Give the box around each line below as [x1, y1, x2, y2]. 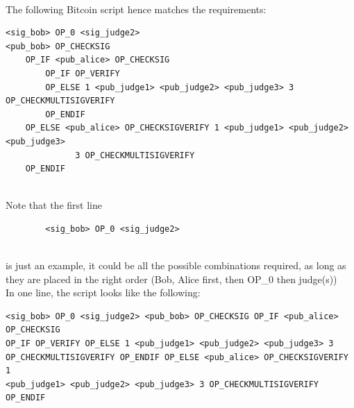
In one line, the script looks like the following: [6, 285, 201, 300]
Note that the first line [6, 198, 102, 212]
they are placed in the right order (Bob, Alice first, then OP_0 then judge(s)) [6, 271, 337, 286]
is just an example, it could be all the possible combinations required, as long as [6, 258, 346, 273]
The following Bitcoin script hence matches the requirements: [6, 1, 267, 16]
